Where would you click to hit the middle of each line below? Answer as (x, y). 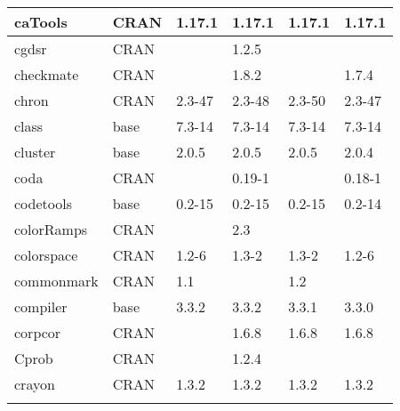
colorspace (46, 255)
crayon (35, 384)
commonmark (56, 281)
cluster (35, 152)
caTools (41, 22)
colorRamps (51, 229)
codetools (43, 203)
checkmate (47, 74)
